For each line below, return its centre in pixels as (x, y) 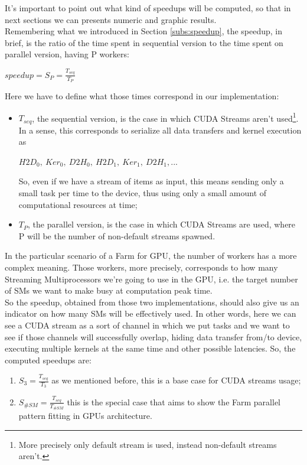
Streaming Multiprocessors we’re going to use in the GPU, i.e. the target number (151, 279)
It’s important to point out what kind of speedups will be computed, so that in (148, 8)
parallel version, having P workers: (67, 54)
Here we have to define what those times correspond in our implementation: (142, 95)
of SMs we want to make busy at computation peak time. (109, 290)
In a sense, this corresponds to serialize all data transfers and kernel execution (160, 130)
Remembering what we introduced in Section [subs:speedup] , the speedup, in (144, 31)
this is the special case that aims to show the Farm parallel (174, 401)
